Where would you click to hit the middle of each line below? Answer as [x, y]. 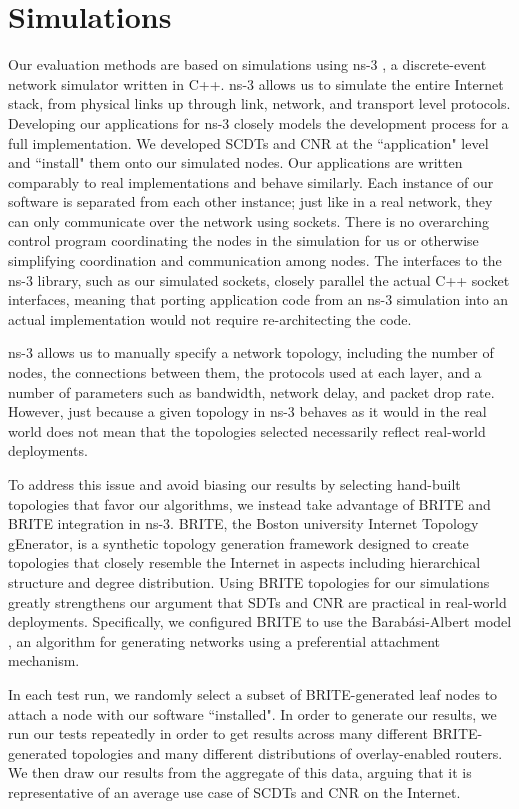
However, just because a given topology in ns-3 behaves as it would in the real [247, 411]
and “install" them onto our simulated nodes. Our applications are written [235, 162]
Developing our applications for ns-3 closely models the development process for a [258, 122]
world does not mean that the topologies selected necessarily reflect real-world [247, 430]
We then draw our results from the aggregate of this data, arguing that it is [240, 772]
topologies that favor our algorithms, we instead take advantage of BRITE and [249, 503]
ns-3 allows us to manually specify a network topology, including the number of [251, 352]
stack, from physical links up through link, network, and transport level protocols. [259, 103]
